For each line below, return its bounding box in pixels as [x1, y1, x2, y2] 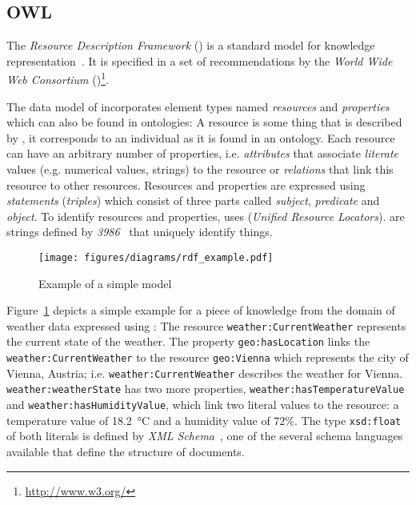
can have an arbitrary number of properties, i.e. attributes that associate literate [6, 145, 398, 162]
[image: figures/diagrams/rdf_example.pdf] [38, 251, 274, 263]
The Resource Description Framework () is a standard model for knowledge [6, 37, 375, 54]
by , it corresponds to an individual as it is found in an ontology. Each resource [6, 129, 395, 146]
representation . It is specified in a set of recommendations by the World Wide [6, 52, 393, 69]
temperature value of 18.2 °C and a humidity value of [6, 411, 270, 428]
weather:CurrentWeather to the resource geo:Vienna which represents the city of [6, 349, 409, 366]
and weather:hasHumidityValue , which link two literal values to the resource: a [6, 396, 399, 413]
